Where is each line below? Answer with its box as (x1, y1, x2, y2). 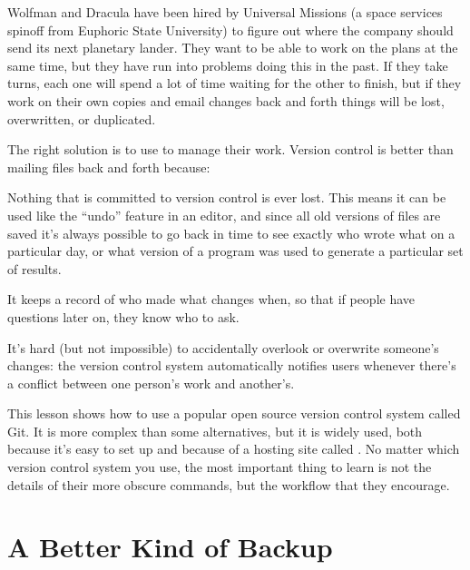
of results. (7, 259, 62, 278)
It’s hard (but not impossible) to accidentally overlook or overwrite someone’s (7, 338, 439, 357)
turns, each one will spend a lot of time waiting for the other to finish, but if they (7, 74, 462, 93)
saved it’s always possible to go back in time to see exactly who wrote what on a (7, 223, 455, 242)
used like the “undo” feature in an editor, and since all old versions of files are (7, 205, 441, 224)
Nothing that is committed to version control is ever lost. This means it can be (7, 188, 446, 207)
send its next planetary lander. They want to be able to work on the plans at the (7, 38, 458, 57)
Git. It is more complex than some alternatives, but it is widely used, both (7, 421, 423, 440)
